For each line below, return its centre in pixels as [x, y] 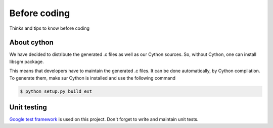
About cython [32, 43]
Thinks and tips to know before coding [50, 28]
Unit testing [28, 108]
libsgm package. [27, 61]
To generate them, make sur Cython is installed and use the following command [93, 78]
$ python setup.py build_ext [56, 91]
